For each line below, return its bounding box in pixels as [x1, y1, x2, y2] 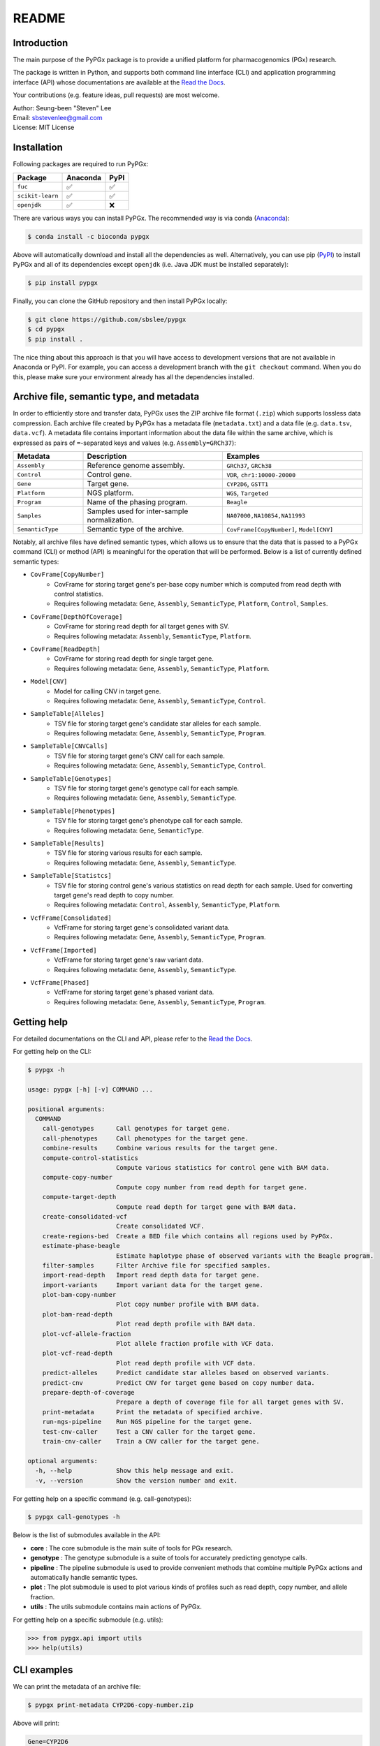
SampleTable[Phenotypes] [30, 807, 115, 815]
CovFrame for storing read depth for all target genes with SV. [54, 622, 230, 631]
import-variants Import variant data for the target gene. [42, 1281, 264, 1289]
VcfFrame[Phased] [30, 978, 90, 987]
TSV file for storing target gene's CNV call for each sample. [54, 751, 225, 760]
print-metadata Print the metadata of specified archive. [42, 1408, 264, 1416]
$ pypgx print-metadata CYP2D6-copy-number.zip [27, 1701, 193, 1709]
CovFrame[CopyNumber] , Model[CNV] [226, 524, 334, 534]
